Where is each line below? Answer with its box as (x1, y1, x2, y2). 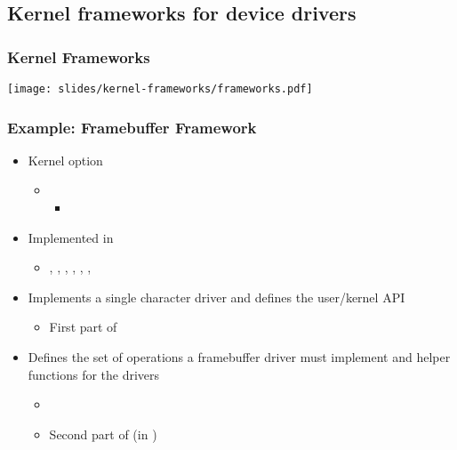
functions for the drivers (28, 365, 160, 383)
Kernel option (28, 150, 103, 169)
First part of (49, 317, 117, 336)
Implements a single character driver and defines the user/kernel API (28, 287, 405, 306)
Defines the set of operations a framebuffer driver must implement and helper (28, 348, 451, 366)
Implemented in (28, 228, 114, 246)
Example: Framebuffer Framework (7, 116, 257, 138)
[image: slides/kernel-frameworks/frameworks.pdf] (7, 83, 313, 95)
